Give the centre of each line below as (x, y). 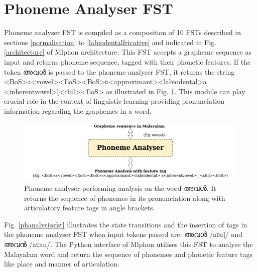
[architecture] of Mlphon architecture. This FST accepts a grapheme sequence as (128, 52)
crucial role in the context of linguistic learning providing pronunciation (114, 101)
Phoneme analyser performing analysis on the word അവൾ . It (120, 188)
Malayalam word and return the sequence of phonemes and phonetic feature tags (128, 254)
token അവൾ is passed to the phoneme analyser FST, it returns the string (119, 71)
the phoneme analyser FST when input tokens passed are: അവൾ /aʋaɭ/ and (123, 234)
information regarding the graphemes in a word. (78, 110)
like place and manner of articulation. (62, 264)
